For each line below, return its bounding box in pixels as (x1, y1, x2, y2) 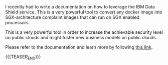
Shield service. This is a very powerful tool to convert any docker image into (5, 9, 162, 15)
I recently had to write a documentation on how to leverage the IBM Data (5, 4, 155, 9)
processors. (5, 20, 30, 25)
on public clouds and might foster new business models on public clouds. (5, 35, 157, 40)
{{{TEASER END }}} (5, 54, 41, 61)
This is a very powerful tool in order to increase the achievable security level (5, 29, 163, 35)
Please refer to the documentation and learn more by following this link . (5, 44, 153, 50)
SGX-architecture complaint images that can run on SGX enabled (5, 14, 139, 20)
